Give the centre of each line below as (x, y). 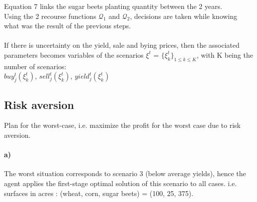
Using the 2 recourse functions (50, 16)
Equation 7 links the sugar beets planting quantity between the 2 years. (113, 6)
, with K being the (225, 54)
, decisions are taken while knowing (184, 16)
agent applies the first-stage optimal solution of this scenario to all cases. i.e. (121, 183)
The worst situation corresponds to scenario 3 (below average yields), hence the (125, 173)
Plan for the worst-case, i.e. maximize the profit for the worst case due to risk (122, 125)
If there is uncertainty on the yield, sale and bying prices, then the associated (122, 45)
